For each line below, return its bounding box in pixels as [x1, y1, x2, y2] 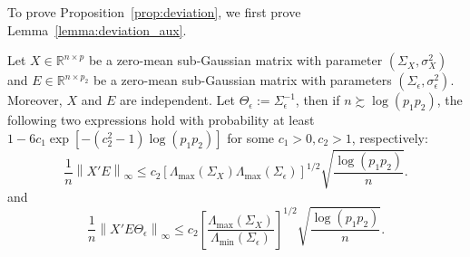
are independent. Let [119, 90, 235, 109]
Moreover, [7, 90, 63, 109]
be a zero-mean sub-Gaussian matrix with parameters [93, 71, 392, 90]
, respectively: [351, 128, 428, 147]
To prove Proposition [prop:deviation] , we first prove [7, 3, 301, 21]
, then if [295, 90, 340, 109]
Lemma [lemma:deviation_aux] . [7, 20, 187, 39]
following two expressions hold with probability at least [7, 110, 315, 129]
